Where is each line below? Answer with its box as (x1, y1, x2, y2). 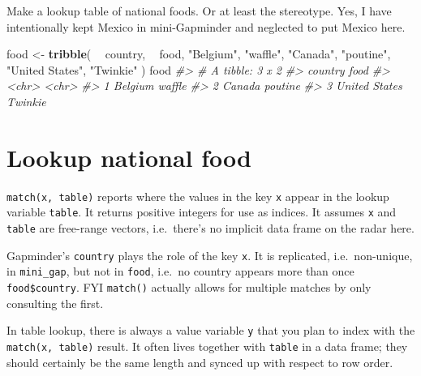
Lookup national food (6, 140, 251, 173)
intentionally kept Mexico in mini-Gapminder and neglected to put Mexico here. (6, 18, 406, 35)
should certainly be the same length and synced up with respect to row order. (6, 353, 393, 370)
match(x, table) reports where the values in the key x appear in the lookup (6, 187, 389, 204)
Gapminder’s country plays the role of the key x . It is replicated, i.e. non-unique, (6, 246, 413, 263)
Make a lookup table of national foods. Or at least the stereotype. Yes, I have (6, 2, 392, 19)
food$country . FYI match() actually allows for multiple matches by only (6, 278, 372, 295)
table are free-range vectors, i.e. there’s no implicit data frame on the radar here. (6, 220, 415, 236)
